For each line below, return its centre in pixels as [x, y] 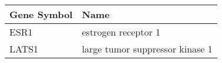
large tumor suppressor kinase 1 [147, 49]
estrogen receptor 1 [121, 32]
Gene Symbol [41, 14]
